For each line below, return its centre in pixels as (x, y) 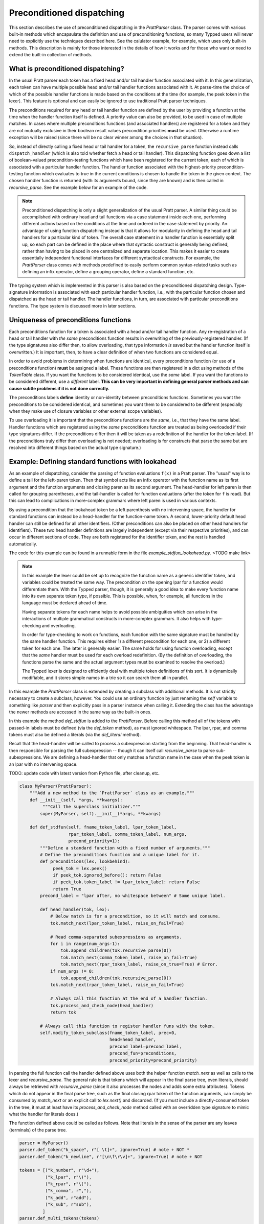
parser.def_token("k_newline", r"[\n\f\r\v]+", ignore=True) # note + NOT (111, 1156)
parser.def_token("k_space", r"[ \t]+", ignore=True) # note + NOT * (104, 1150)
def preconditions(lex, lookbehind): (85, 861)
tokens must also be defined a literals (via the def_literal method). (75, 735)
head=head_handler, (133, 1040)
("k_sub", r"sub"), (68, 1205)
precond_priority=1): (94, 841)
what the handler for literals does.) (44, 1114)
